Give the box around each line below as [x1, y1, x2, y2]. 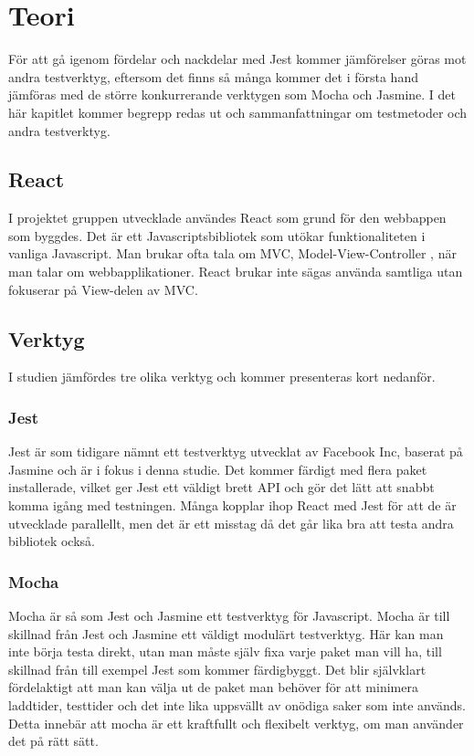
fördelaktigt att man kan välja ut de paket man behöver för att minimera [8, 677, 418, 697]
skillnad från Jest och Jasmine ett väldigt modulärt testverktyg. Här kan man [8, 624, 444, 643]
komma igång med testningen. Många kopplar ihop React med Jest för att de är [8, 496, 457, 515]
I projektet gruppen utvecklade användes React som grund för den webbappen [8, 208, 447, 227]
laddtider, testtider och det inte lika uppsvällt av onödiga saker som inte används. [8, 696, 467, 715]
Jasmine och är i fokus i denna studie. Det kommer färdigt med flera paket [8, 459, 427, 478]
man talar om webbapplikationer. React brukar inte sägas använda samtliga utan [8, 262, 463, 281]
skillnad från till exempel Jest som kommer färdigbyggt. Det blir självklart [8, 659, 427, 678]
